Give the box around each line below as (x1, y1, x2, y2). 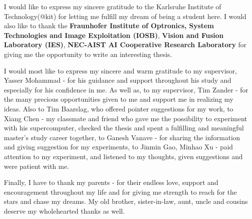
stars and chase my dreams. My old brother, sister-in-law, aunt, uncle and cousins (4, 196, 248, 206)
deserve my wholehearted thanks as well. (4, 205, 125, 216)
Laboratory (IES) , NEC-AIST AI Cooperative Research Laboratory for (4, 39, 247, 50)
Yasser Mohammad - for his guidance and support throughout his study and (4, 75, 232, 85)
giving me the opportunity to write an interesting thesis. (4, 49, 172, 59)
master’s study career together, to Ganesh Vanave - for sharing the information (4, 132, 240, 142)
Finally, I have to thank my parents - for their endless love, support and (4, 177, 218, 187)
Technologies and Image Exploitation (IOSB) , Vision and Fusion (4, 30, 224, 40)
